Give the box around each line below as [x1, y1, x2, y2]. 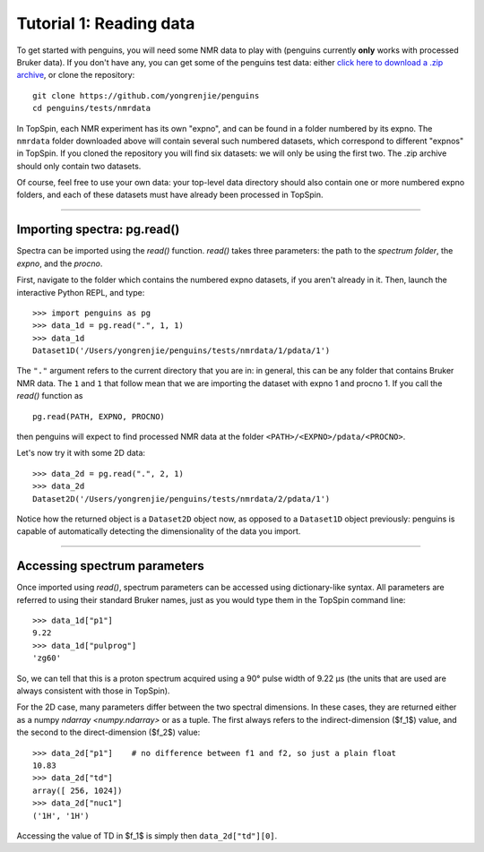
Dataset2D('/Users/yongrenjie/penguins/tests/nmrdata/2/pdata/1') [32, 494, 331, 503]
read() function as [16, 391, 83, 401]
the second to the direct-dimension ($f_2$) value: [16, 727, 201, 738]
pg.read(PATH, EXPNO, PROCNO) [32, 411, 166, 421]
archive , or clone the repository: [16, 70, 135, 81]
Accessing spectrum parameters [16, 558, 205, 573]
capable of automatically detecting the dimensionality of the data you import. [16, 526, 301, 537]
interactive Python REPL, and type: [16, 287, 145, 297]
